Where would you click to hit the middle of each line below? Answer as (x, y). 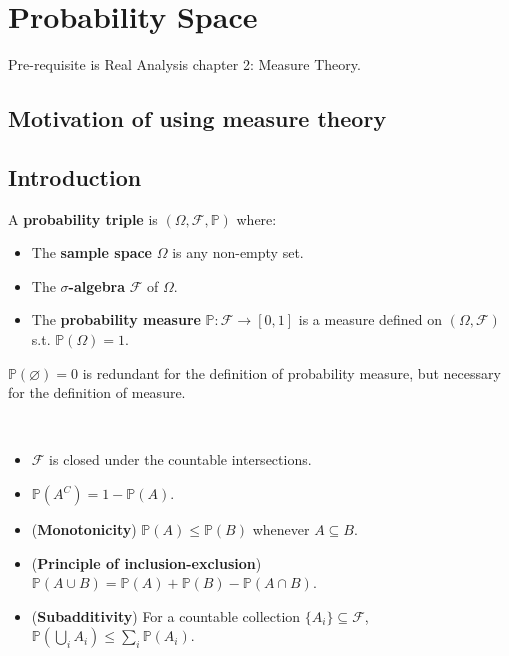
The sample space (91, 252)
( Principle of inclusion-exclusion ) (146, 562)
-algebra (97, 285)
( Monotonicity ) (84, 529)
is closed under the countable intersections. (180, 459)
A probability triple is (83, 218)
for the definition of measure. (97, 392)
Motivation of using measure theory (197, 118)
